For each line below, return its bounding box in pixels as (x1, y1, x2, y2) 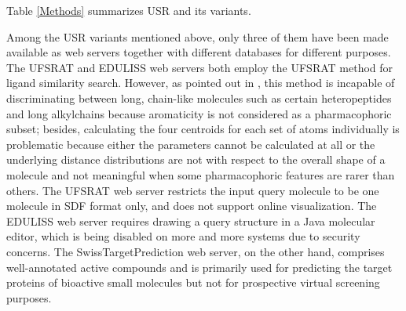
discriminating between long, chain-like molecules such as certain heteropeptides (6, 89, 392, 106)
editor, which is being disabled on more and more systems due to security (6, 228, 360, 244)
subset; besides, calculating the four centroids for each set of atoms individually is (6, 121, 400, 137)
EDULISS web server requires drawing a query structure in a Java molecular (6, 212, 375, 229)
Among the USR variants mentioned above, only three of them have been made (6, 28, 389, 45)
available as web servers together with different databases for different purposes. (6, 44, 391, 60)
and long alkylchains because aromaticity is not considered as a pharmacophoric (6, 105, 392, 121)
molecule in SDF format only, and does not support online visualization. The (6, 197, 377, 214)
